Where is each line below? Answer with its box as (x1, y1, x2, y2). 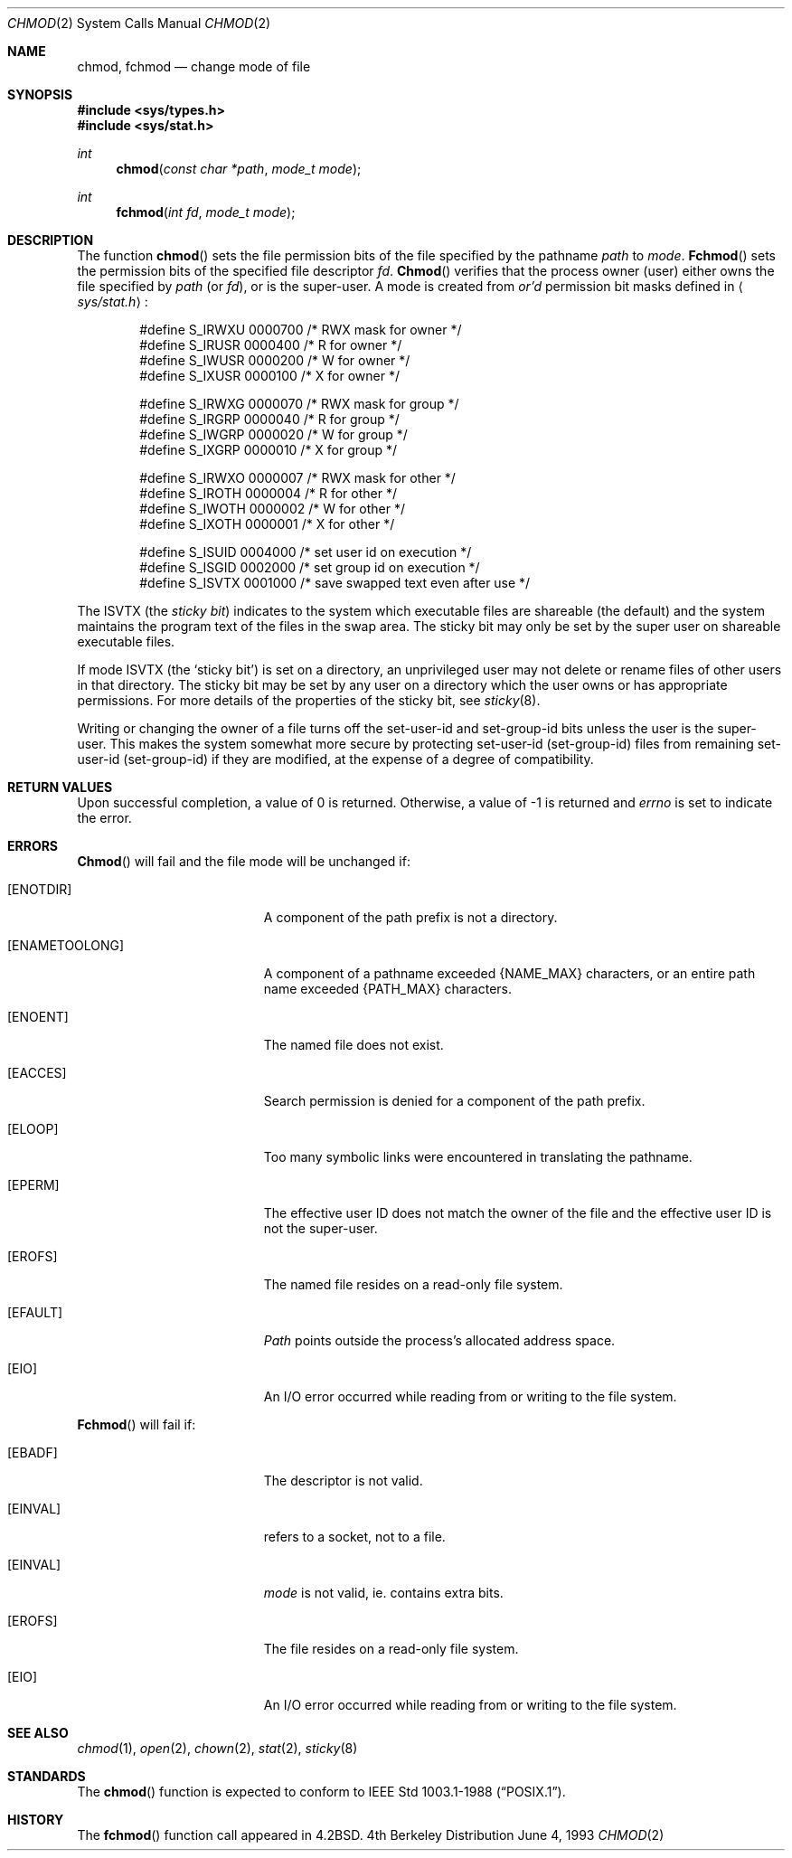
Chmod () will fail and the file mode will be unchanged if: (77, 854, 410, 869)
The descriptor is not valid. (263, 1473, 423, 1488)
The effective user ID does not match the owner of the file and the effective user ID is (263, 1205, 772, 1221)
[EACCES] (7, 1065, 67, 1080)
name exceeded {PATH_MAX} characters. (263, 981, 513, 996)
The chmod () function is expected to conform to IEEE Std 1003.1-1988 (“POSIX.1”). (77, 1784, 566, 1799)
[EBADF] (7, 1445, 58, 1460)
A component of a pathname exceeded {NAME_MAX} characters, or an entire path (263, 966, 756, 981)
